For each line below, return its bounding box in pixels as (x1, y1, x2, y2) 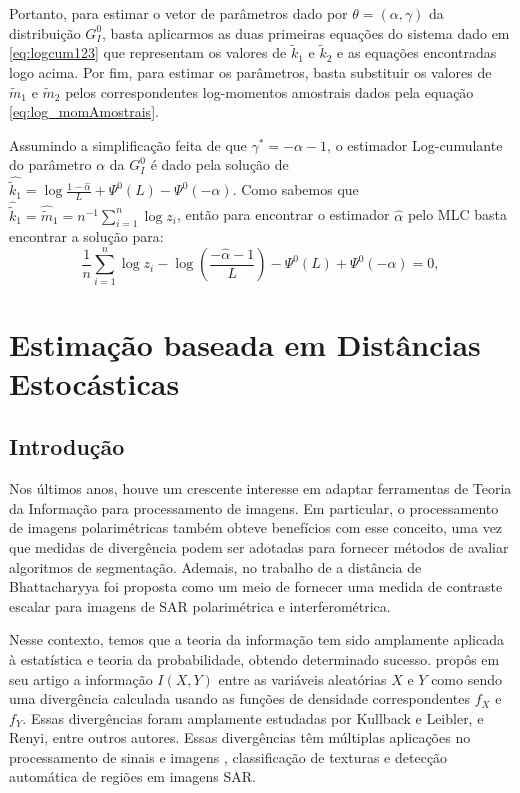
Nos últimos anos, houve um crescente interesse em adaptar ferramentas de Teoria (9, 478, 512, 499)
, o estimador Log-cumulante (327, 134, 503, 155)
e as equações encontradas (337, 42, 497, 63)
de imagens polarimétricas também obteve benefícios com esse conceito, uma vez (9, 517, 503, 538)
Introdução (9, 431, 125, 462)
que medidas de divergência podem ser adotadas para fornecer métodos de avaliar (9, 536, 509, 557)
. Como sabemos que (232, 179, 359, 200)
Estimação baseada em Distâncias (9, 323, 481, 364)
